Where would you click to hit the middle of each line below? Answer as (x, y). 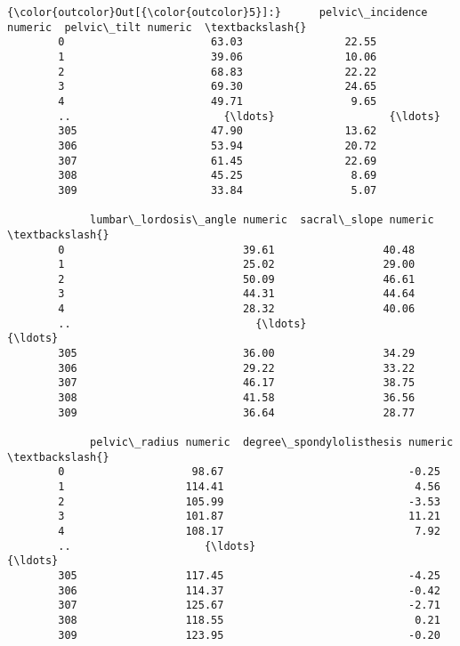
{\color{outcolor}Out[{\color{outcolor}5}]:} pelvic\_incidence (218, 12)
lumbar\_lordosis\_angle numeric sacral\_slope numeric (262, 220)
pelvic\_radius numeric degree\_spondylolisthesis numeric (272, 443)
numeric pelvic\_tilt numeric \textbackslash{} (157, 27)
